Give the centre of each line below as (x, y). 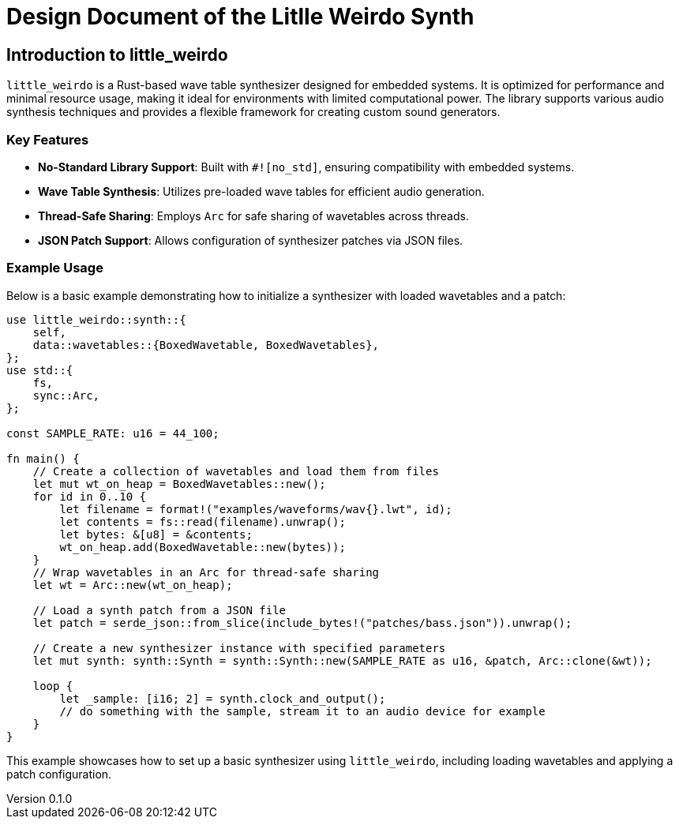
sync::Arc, (66, 395)
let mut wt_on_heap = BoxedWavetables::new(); (179, 484)
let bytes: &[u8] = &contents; (156, 534)
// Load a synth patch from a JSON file (159, 610)
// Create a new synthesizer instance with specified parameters (239, 648)
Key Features (48, 139)
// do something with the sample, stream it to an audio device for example (302, 711)
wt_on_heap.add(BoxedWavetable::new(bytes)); (203, 547)
